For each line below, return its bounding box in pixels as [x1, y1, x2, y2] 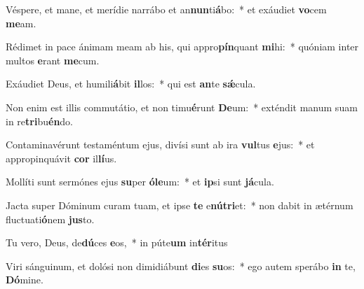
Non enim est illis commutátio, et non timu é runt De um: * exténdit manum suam [6, 99, 358, 114]
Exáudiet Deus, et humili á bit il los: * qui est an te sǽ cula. [6, 76, 256, 91]
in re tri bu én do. [6, 113, 74, 128]
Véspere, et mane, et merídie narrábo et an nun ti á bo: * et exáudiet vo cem [6, 2, 327, 16]
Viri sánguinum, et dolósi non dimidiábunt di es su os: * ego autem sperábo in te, [6, 258, 356, 273]
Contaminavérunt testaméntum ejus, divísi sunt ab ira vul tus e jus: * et [6, 137, 315, 152]
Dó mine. [6, 272, 43, 287]
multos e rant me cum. [6, 52, 100, 67]
